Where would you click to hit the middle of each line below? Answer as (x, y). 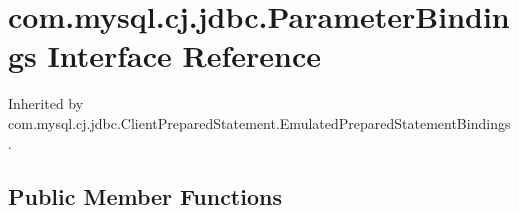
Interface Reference (184, 55)
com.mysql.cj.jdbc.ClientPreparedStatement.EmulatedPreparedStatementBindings (259, 122)
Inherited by (46, 103)
